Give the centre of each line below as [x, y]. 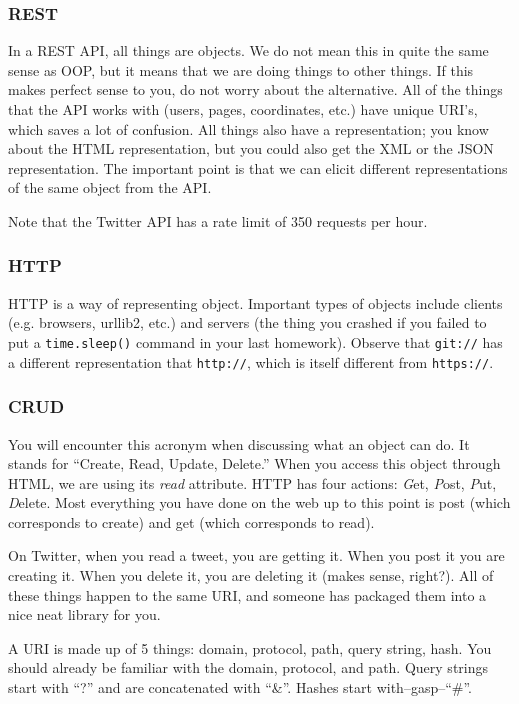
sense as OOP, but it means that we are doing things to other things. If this [241, 69]
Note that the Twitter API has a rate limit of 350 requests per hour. [218, 220]
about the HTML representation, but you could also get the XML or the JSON [251, 148]
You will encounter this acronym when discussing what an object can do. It [239, 443]
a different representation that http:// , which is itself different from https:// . [251, 361]
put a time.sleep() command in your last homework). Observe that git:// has [255, 341]
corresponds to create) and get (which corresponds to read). [191, 521]
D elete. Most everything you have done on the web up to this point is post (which [259, 502]
